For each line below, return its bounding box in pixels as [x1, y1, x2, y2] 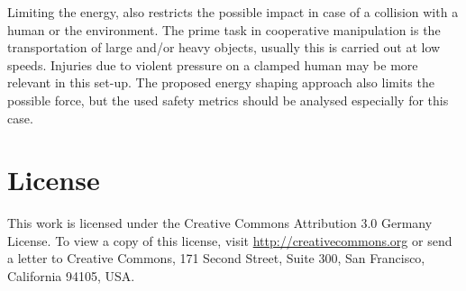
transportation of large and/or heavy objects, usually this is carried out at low [7, 38, 441, 57]
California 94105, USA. [7, 267, 135, 286]
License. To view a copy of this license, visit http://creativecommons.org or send [7, 231, 452, 250]
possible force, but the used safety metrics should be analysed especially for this [7, 90, 449, 109]
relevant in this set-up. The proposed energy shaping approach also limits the [7, 73, 434, 92]
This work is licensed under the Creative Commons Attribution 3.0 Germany [7, 214, 433, 232]
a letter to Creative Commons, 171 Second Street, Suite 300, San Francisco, [7, 249, 425, 268]
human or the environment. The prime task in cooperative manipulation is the [7, 20, 441, 39]
